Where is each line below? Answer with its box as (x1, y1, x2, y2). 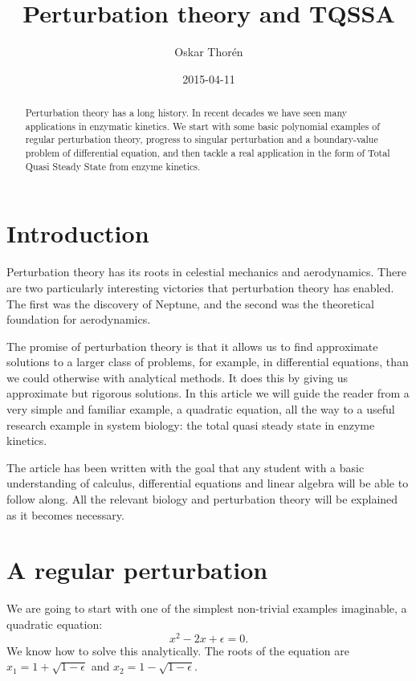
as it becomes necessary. (6, 506, 124, 523)
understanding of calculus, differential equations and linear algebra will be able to (6, 475, 409, 491)
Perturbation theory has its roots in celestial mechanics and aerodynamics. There (6, 263, 406, 280)
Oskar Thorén (174, 43, 243, 60)
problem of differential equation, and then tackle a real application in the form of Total (25, 146, 390, 160)
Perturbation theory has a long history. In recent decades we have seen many (25, 106, 348, 120)
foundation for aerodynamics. (6, 311, 151, 328)
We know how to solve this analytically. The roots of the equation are (6, 642, 349, 659)
